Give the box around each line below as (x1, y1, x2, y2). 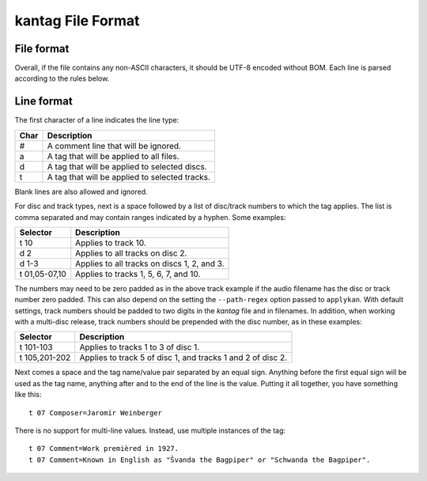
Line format (14, 95, 73, 108)
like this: (14, 390, 42, 400)
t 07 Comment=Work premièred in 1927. (28, 444, 179, 453)
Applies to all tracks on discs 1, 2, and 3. (75, 258, 225, 269)
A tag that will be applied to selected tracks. (47, 171, 211, 182)
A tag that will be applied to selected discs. (47, 161, 207, 172)
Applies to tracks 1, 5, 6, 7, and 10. (75, 268, 201, 279)
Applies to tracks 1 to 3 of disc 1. (79, 342, 200, 353)
